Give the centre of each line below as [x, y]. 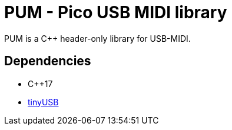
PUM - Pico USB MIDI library [116, 12]
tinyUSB [43, 102]
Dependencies [48, 61]
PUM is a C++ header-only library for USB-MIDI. [97, 38]
